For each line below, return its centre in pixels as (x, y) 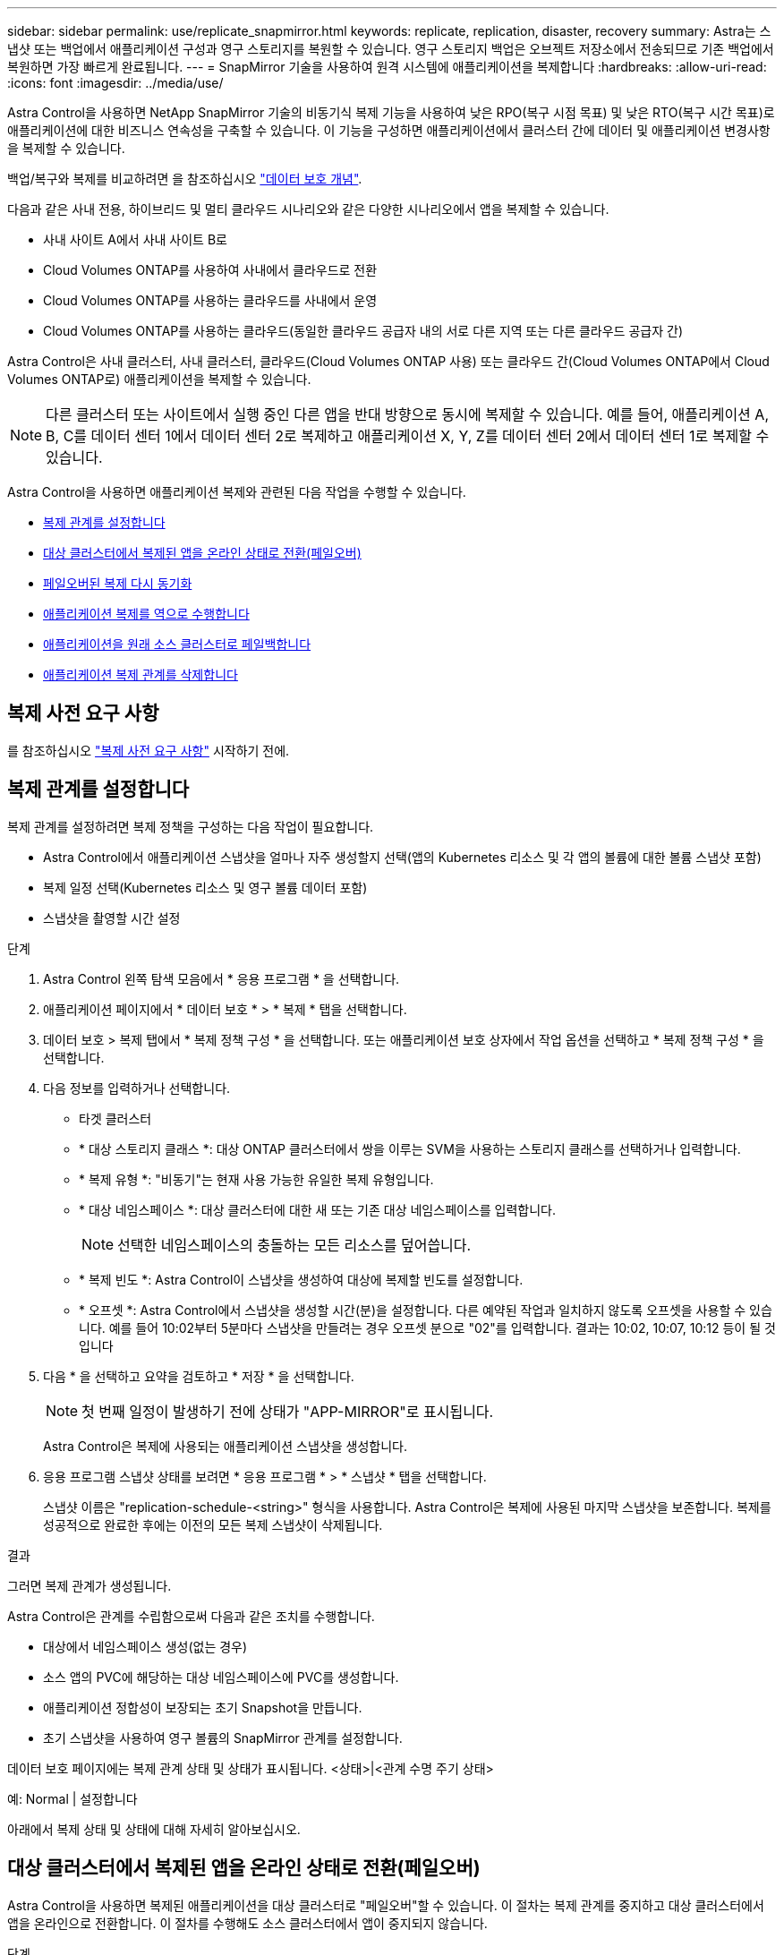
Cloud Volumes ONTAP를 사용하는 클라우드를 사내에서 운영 (210, 300)
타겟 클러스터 (115, 1118)
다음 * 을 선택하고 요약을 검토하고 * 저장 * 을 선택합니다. (199, 1376)
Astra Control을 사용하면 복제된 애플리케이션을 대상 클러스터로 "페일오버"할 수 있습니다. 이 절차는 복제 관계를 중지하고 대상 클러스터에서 (386, 1905)
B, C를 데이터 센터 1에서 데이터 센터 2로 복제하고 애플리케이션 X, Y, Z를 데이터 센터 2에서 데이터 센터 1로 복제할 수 (408, 436)
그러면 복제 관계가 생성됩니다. (89, 1585)
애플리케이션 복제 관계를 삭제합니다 (141, 674)
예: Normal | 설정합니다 (72, 1798)
